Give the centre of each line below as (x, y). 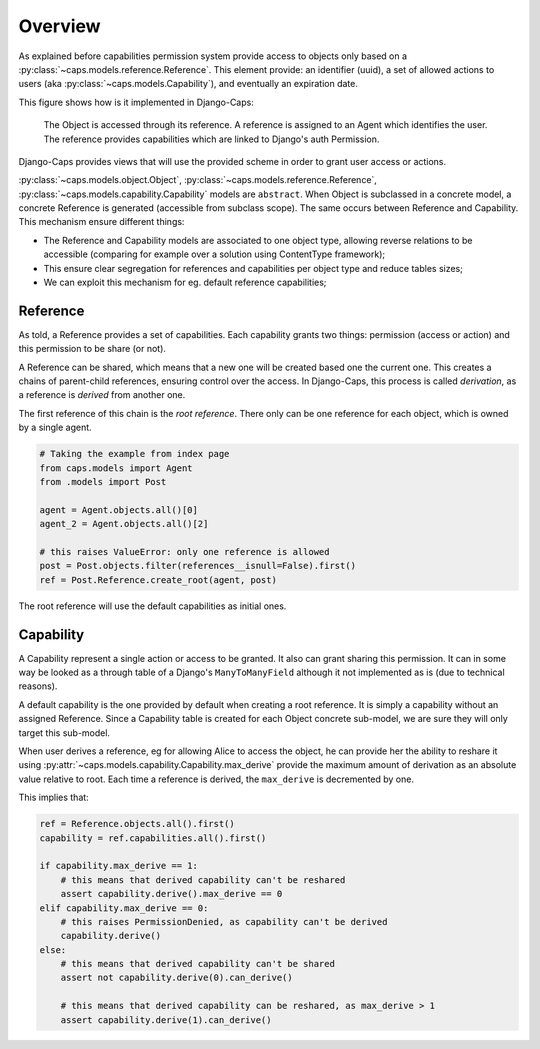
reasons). (38, 686)
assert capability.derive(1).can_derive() (166, 1019)
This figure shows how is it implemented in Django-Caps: (136, 102)
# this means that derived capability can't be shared (197, 964)
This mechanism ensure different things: (101, 222)
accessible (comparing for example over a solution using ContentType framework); (214, 254)
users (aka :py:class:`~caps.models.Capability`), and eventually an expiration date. (188, 84)
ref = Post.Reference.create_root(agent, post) (158, 579)
